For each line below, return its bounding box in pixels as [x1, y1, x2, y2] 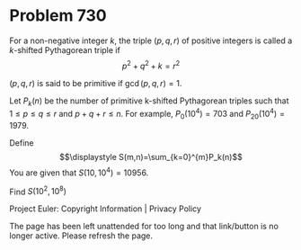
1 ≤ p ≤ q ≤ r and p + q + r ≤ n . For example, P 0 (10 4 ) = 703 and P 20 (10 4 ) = [9, 107, 286, 121]
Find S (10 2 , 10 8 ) [9, 184, 67, 197]
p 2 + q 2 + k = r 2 [121, 58, 181, 71]
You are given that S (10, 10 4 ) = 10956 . [9, 165, 149, 178]
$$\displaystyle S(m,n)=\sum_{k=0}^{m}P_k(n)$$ [59, 151, 243, 162]
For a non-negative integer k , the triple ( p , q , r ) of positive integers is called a [9, 35, 293, 46]
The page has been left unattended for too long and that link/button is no [9, 221, 279, 232]
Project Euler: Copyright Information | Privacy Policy [9, 203, 202, 214]
